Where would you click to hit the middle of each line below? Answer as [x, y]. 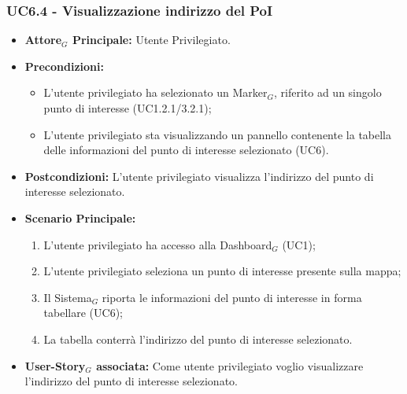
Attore [43, 40]
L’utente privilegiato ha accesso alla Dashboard [158, 244]
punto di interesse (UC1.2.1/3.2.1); [128, 108]
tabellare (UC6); [83, 313]
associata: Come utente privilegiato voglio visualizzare [230, 365]
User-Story [55, 365]
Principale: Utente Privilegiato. [151, 40]
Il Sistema [68, 297]
